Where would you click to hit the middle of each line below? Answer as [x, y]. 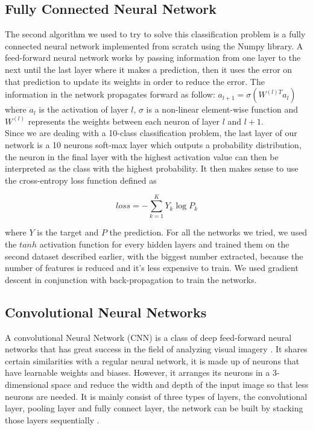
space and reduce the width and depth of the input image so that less [180, 384]
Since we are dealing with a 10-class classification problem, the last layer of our [151, 133]
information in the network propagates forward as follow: [110, 94]
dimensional [27, 384]
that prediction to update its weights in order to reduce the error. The [135, 81]
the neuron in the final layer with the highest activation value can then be [142, 156]
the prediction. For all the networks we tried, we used [208, 232]
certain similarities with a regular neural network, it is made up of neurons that [152, 360]
